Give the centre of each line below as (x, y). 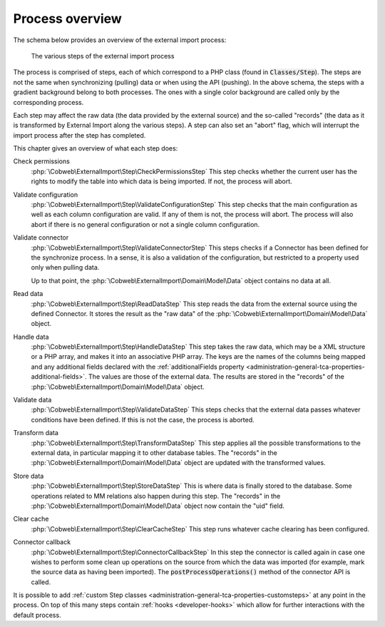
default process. (37, 615)
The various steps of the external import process (103, 56)
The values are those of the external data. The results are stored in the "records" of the (216, 377)
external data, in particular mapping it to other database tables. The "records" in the (154, 453)
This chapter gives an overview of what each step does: (96, 148)
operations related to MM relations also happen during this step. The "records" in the (156, 496)
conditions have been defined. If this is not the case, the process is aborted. (143, 419)
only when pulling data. (65, 267)
